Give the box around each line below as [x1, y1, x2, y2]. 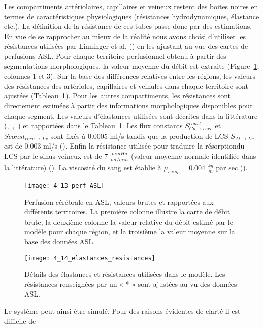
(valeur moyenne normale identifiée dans [130, 150, 256, 161]
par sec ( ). [216, 162, 248, 173]
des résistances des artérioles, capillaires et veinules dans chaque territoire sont [4, 80, 248, 91]
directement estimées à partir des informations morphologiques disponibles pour [4, 100, 253, 111]
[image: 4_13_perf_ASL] [24, 181, 105, 189]
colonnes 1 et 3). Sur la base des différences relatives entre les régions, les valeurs [4, 70, 256, 81]
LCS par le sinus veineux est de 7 [4, 150, 108, 161]
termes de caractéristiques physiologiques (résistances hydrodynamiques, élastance [4, 11, 259, 21]
